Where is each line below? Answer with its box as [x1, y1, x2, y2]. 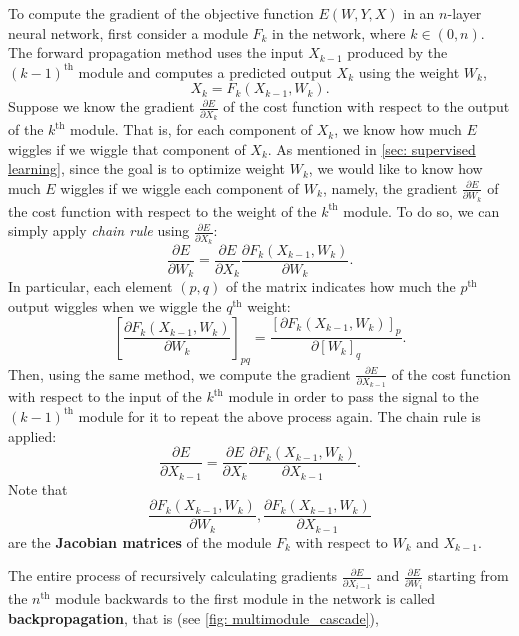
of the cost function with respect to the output [223, 96, 510, 117]
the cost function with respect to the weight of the [8, 200, 317, 221]
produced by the [347, 42, 448, 63]
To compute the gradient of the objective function [8, 3, 314, 23]
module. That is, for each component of [70, 119, 313, 140]
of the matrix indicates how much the [225, 276, 456, 297]
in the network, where [272, 22, 406, 43]
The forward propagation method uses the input [8, 42, 304, 63]
